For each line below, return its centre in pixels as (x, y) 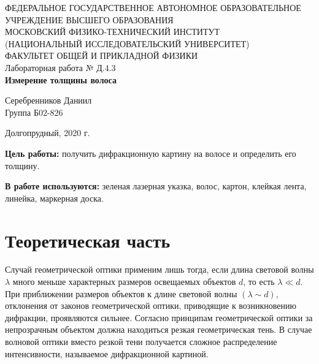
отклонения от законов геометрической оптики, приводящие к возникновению (151, 305)
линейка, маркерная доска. (54, 198)
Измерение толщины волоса (61, 79)
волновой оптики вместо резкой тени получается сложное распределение (141, 341)
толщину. (22, 165)
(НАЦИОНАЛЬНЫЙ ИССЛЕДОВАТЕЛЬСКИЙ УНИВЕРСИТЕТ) (127, 43)
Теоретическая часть (88, 240)
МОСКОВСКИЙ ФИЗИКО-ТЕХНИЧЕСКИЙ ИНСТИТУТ (112, 32)
